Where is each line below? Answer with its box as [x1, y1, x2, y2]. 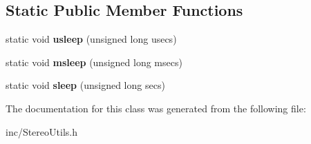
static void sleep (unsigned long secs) [6, 78, 165, 92]
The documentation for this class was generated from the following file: [6, 101, 306, 115]
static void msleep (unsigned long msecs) [6, 54, 182, 69]
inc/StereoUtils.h [6, 124, 77, 138]
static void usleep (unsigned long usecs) [6, 32, 177, 46]
